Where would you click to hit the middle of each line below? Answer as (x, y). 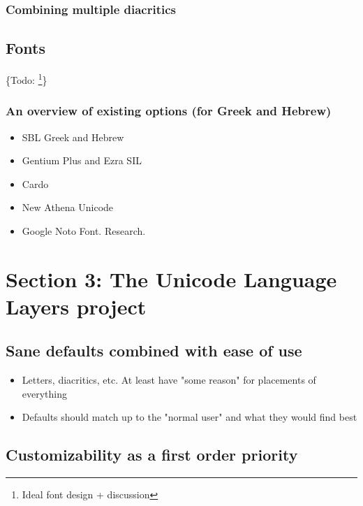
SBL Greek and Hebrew (73, 137)
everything (45, 393)
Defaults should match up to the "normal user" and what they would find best (190, 417)
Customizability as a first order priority (152, 455)
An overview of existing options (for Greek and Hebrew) (169, 111)
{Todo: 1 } (27, 79)
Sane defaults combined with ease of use (154, 350)
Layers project (76, 306)
